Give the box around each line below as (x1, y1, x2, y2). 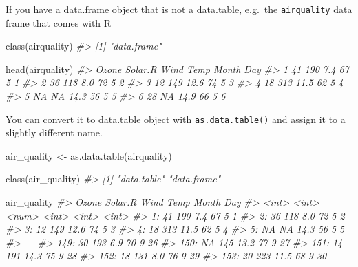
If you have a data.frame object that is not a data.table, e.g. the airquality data (6, 2, 352, 16)
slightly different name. (6, 125, 103, 140)
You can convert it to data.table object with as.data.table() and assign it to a (6, 111, 346, 126)
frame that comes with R (6, 15, 112, 30)
